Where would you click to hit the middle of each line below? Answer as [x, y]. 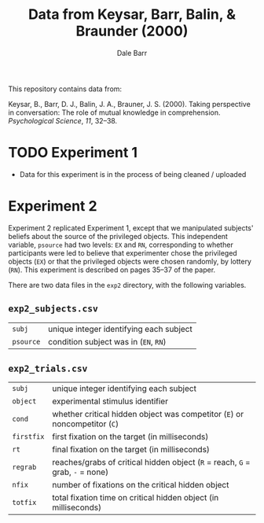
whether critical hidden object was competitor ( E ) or [148, 414]
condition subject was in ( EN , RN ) [107, 341]
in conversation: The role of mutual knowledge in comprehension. [114, 112]
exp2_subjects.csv [53, 309]
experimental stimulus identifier [110, 401]
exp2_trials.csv [48, 369]
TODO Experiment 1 [73, 153]
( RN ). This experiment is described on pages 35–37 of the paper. [112, 270]
